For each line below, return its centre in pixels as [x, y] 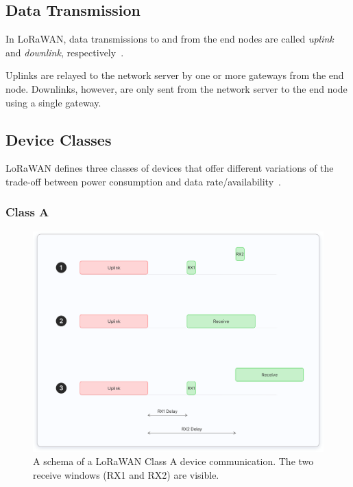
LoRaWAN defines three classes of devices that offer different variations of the [170, 168]
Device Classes [59, 139]
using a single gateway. [53, 102]
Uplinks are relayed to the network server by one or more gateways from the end [175, 75]
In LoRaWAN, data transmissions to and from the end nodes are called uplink [170, 39]
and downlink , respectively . [65, 52]
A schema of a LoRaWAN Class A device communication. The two [173, 461]
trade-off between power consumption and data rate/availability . [143, 181]
